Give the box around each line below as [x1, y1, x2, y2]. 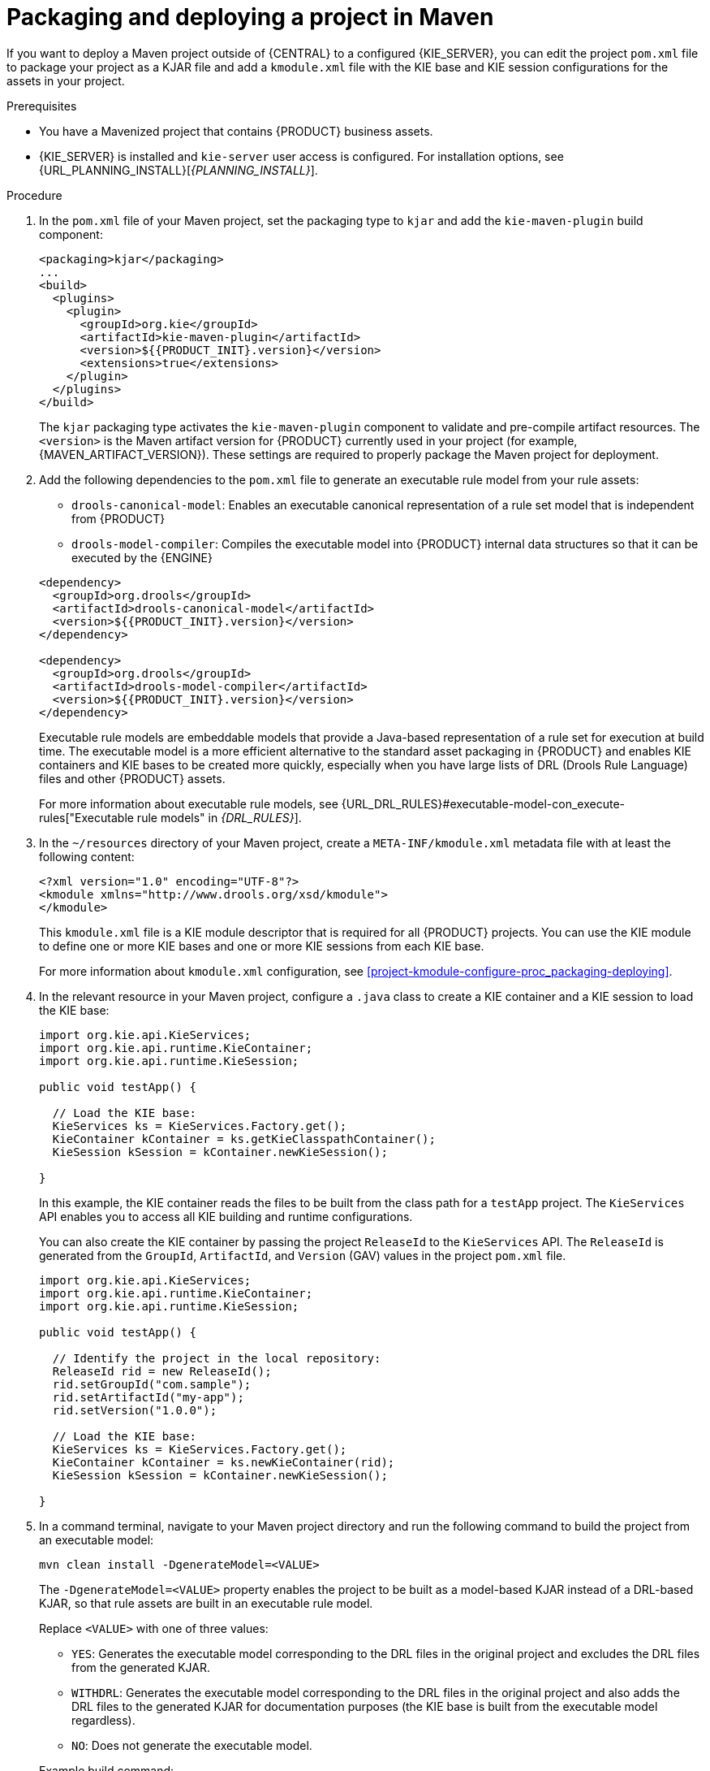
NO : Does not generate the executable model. [71, 1738, 312, 1752]
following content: [39, 849, 135, 864]
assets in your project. [6, 73, 125, 88]
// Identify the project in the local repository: [52, 1351, 381, 1365]
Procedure [6, 188, 62, 202]
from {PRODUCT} [71, 511, 166, 526]
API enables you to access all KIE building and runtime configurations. [39, 1209, 413, 1223]
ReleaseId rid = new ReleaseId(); [52, 1364, 272, 1378]
